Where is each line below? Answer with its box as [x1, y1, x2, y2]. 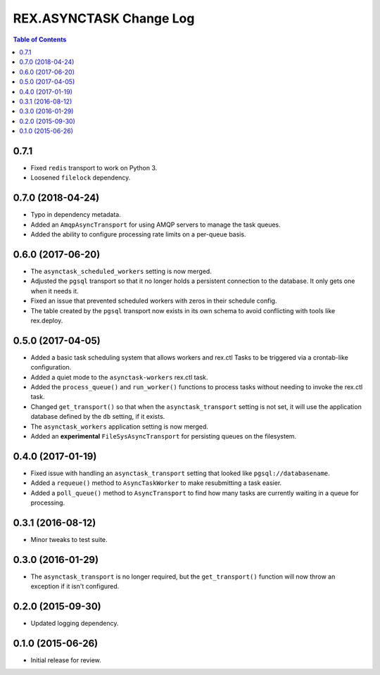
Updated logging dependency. [30, 619, 119, 628]
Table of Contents [13, 35, 67, 44]
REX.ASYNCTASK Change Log [13, 11, 195, 26]
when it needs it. [30, 286, 79, 295]
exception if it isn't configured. [30, 582, 120, 591]
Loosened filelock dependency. [30, 173, 131, 182]
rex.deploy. [30, 316, 63, 324]
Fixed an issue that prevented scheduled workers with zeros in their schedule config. [30, 296, 277, 305]
